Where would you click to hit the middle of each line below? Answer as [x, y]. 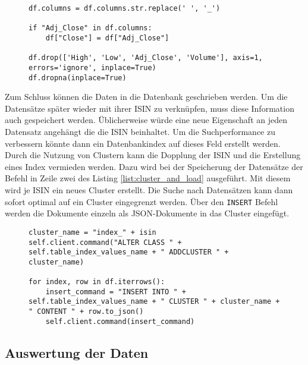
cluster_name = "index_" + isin [92, 232]
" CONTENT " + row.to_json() [86, 312]
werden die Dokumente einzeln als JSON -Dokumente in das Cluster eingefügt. [147, 213]
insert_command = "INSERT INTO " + [116, 292]
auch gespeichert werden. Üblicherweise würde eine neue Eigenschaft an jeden [146, 120]
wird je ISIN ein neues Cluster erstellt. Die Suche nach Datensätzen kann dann [149, 190]
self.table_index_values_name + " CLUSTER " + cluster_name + [154, 302]
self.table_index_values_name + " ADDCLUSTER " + [129, 252]
